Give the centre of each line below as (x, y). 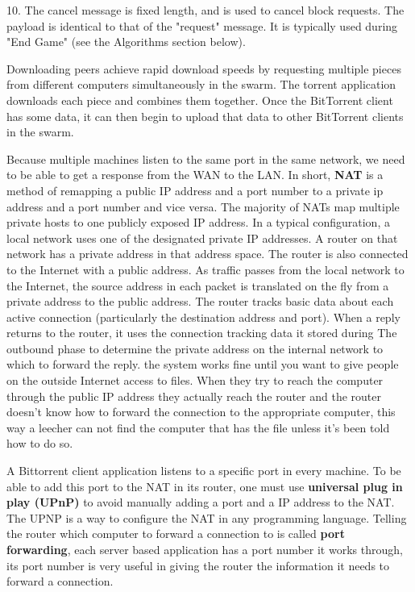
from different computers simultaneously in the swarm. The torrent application (201, 84)
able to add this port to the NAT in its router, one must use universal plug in (205, 486)
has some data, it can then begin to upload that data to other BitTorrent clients (205, 116)
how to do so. (40, 443)
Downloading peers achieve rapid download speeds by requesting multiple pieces (204, 68)
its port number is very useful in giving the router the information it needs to (198, 565)
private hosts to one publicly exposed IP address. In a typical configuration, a (198, 222)
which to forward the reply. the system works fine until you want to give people (203, 364)
